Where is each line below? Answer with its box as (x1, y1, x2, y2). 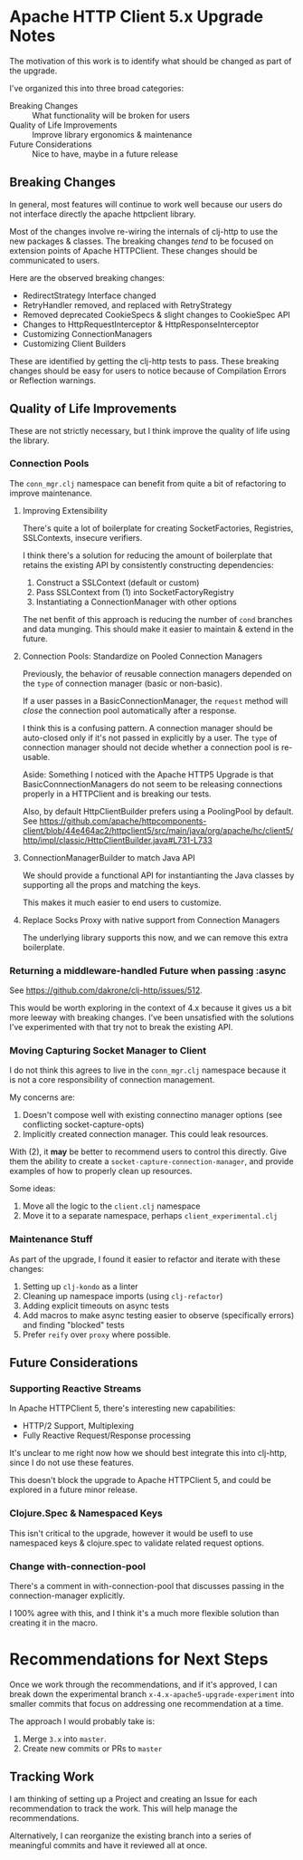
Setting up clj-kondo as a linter (22, 1280, 138, 1292)
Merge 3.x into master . (22, 1733, 107, 1744)
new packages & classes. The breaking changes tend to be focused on (9, 236, 274, 246)
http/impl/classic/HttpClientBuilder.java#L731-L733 (22, 834, 213, 845)
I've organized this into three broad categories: (9, 82, 185, 93)
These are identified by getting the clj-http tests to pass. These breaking (9, 355, 279, 366)
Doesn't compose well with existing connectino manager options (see (22, 1110, 283, 1121)
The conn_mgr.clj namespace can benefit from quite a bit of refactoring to (9, 477, 287, 488)
